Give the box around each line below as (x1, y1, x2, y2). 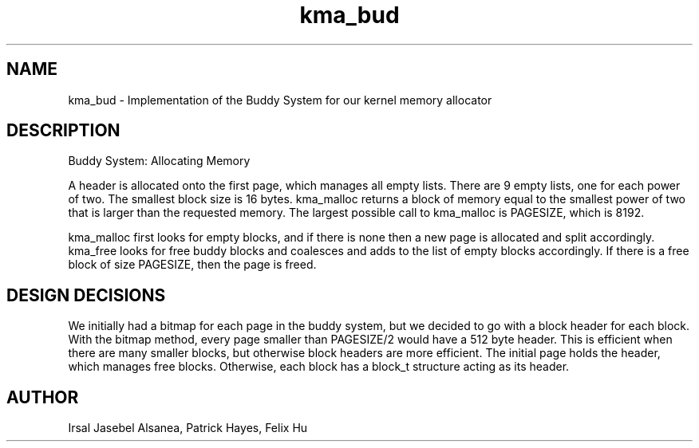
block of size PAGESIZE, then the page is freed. (68, 257, 317, 272)
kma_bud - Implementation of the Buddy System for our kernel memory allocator (68, 92, 492, 107)
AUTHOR (6, 387, 79, 407)
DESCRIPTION (6, 120, 120, 141)
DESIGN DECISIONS (6, 285, 166, 305)
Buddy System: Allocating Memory (68, 154, 251, 168)
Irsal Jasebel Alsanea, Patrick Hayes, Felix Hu (68, 421, 308, 435)
